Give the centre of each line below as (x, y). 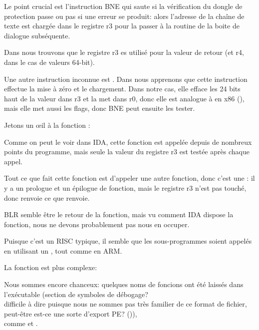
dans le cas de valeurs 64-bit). (49, 62)
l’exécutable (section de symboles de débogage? (76, 294)
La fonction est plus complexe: (51, 267)
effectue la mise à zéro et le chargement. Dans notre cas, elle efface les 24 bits (122, 89)
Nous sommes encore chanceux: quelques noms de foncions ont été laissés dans (124, 284)
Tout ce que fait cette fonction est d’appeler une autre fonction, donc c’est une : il (129, 178)
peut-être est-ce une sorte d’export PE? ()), (71, 313)
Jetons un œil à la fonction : (47, 125)
